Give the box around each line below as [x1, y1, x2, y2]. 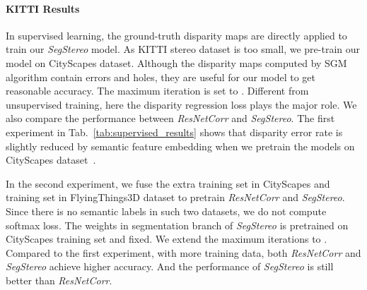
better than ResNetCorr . [6, 272, 112, 287]
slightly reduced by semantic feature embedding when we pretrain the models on [6, 138, 355, 153]
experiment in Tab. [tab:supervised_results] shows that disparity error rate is [6, 124, 343, 139]
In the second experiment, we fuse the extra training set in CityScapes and [6, 176, 330, 191]
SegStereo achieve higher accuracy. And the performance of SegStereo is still [6, 259, 334, 274]
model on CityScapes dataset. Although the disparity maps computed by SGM [6, 55, 347, 70]
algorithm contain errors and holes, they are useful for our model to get [6, 69, 316, 84]
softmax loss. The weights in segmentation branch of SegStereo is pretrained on [6, 217, 349, 232]
